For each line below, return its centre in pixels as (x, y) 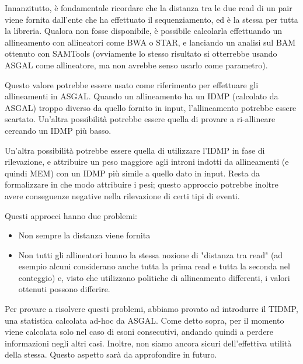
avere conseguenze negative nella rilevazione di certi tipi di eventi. (122, 195)
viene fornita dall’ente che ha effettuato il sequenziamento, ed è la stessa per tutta (151, 19)
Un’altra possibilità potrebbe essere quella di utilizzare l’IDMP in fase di (135, 150)
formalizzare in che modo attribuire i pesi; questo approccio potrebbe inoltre (142, 184)
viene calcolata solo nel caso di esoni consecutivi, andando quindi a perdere (139, 332)
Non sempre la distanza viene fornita (84, 235)
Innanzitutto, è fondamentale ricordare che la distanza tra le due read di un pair (149, 8)
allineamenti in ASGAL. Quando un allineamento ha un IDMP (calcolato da (142, 96)
